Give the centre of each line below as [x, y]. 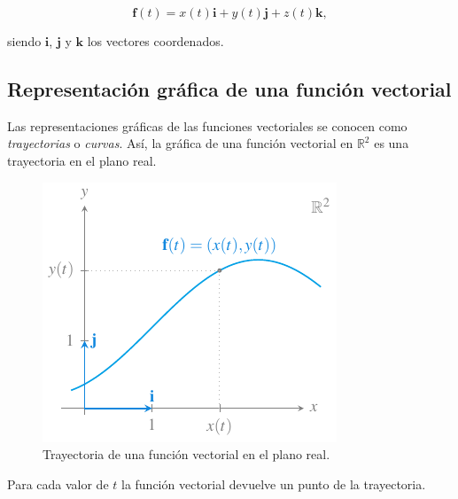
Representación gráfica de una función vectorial [229, 88]
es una [392, 143]
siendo [24, 41]
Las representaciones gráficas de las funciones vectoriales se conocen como [207, 125]
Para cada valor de [58, 483]
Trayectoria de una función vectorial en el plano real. [186, 454]
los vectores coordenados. [155, 41]
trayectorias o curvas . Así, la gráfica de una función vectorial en [180, 143]
